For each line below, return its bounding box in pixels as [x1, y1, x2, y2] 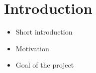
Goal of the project [15, 60, 74, 70]
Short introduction [15, 27, 73, 37]
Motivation [15, 43, 49, 53]
